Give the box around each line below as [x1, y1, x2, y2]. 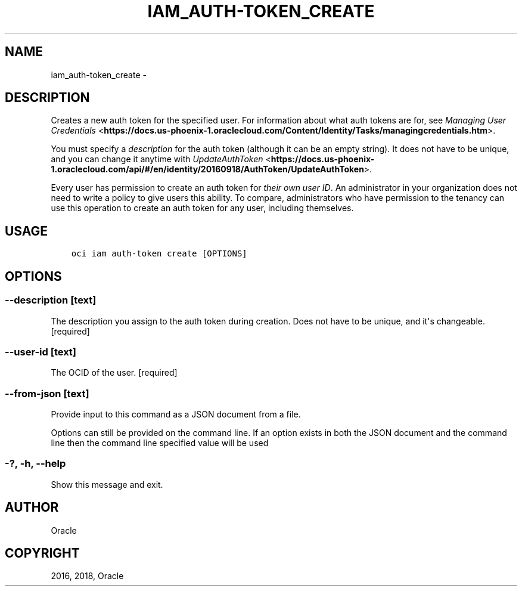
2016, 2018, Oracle [51, 571, 124, 581]
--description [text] [5, 294, 97, 307]
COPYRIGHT [5, 546, 80, 561]
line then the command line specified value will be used [51, 438, 269, 448]
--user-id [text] [5, 345, 77, 358]
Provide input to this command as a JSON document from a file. [51, 409, 301, 419]
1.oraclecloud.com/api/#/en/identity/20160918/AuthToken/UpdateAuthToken [51, 164, 364, 175]
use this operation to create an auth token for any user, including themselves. [51, 203, 354, 213]
